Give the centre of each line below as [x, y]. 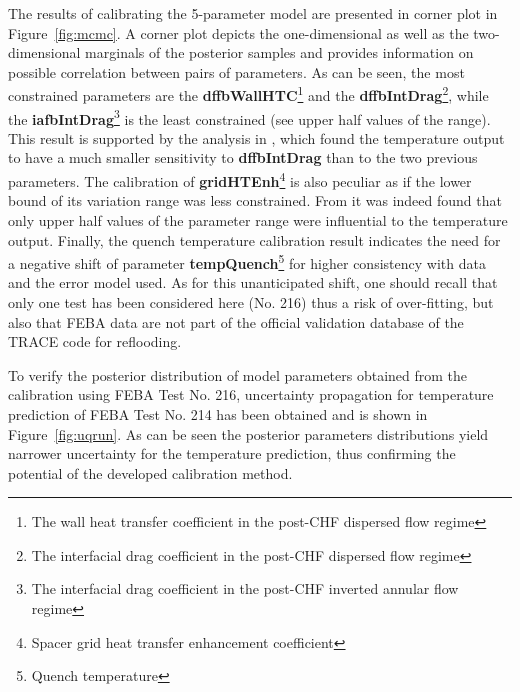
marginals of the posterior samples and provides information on [279, 52]
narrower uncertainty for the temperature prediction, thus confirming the [232, 453]
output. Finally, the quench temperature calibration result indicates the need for [254, 239]
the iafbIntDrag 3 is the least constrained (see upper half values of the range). [249, 117]
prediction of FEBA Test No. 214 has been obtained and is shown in [218, 413]
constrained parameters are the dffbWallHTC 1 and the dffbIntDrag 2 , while [248, 94]
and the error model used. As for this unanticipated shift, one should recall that [253, 282]
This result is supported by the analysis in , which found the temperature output [256, 137]
